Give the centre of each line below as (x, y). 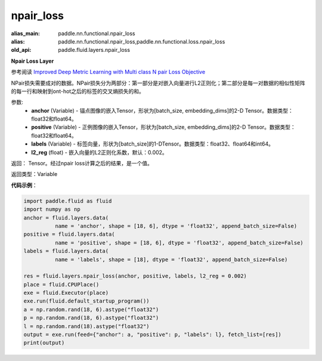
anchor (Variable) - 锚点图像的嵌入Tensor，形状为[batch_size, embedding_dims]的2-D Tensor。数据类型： (162, 110)
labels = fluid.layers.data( (66, 251)
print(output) (44, 343)
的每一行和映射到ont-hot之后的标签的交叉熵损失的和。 (78, 91)
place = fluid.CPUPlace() (61, 284)
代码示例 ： (24, 185)
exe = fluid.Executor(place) (66, 293)
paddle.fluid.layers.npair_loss (94, 50)
